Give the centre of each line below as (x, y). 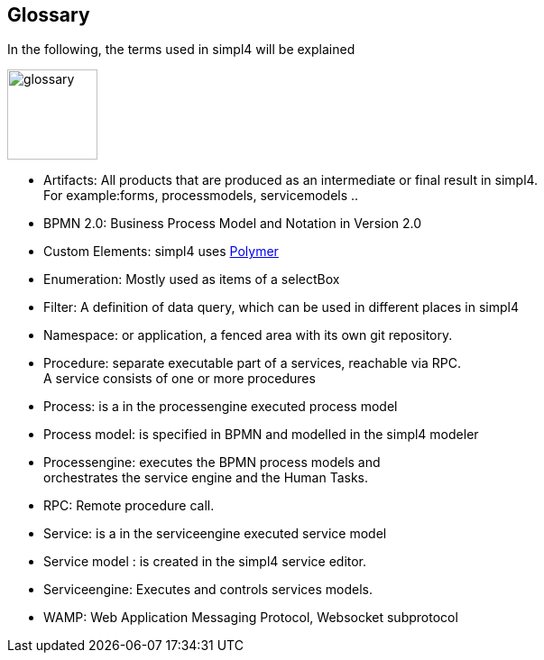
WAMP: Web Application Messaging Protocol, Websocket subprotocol (251, 618)
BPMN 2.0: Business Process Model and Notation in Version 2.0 (233, 224)
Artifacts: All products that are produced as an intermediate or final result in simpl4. (291, 180)
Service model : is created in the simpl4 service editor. (205, 562)
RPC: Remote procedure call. (129, 506)
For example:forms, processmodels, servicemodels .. (201, 196)
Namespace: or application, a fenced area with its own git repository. (248, 335)
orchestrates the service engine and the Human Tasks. (206, 478)
